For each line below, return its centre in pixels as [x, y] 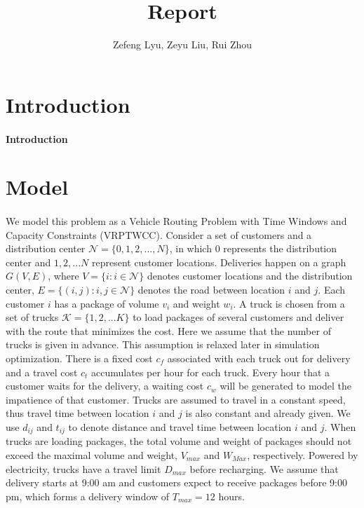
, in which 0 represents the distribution [253, 248]
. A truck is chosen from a [289, 303]
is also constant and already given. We [268, 413]
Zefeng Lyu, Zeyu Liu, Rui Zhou [182, 44]
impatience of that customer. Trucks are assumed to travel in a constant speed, [176, 399]
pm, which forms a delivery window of [88, 496]
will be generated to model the [285, 386]
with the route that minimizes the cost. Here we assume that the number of [168, 330]
